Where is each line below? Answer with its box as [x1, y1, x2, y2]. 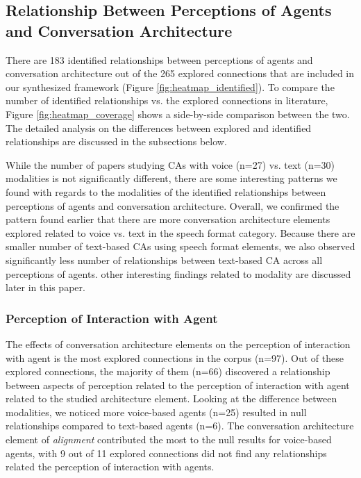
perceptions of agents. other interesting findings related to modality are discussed [6, 266, 351, 281]
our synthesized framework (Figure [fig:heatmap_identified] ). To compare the [6, 79, 335, 94]
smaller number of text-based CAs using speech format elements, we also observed [6, 239, 355, 254]
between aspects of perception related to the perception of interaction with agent [6, 377, 350, 392]
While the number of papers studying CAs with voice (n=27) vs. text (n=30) [6, 157, 335, 172]
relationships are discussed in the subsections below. [6, 134, 227, 149]
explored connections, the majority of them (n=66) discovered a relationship [6, 364, 330, 379]
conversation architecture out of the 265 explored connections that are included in [6, 66, 355, 81]
